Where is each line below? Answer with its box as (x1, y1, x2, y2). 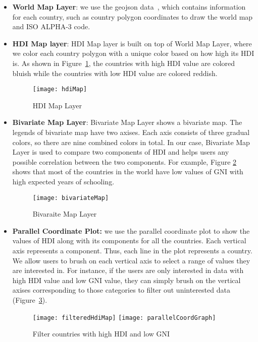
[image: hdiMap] (32, 86, 87, 93)
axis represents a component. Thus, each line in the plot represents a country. (12, 245, 252, 255)
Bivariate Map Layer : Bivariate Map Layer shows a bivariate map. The (12, 117, 242, 127)
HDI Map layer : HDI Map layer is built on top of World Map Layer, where (12, 38, 252, 48)
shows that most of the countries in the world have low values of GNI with (12, 166, 243, 177)
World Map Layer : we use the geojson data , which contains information (12, 2, 246, 12)
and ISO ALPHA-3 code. (12, 21, 90, 32)
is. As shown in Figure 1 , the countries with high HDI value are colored (12, 57, 235, 68)
